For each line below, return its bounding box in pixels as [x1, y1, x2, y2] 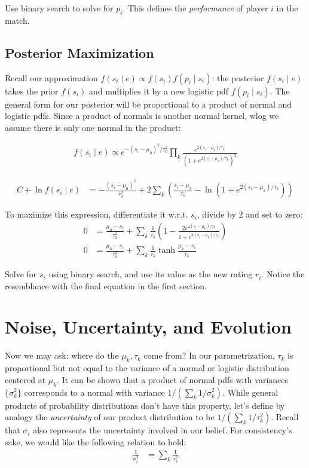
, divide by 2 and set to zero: [197, 208, 303, 221]
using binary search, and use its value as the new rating [48, 268, 253, 280]
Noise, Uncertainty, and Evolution [5, 314, 292, 339]
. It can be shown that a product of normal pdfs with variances [57, 373, 289, 386]
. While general [222, 386, 279, 398]
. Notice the [261, 268, 305, 280]
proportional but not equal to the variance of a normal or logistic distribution [5, 362, 289, 374]
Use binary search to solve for [5, 2, 114, 14]
